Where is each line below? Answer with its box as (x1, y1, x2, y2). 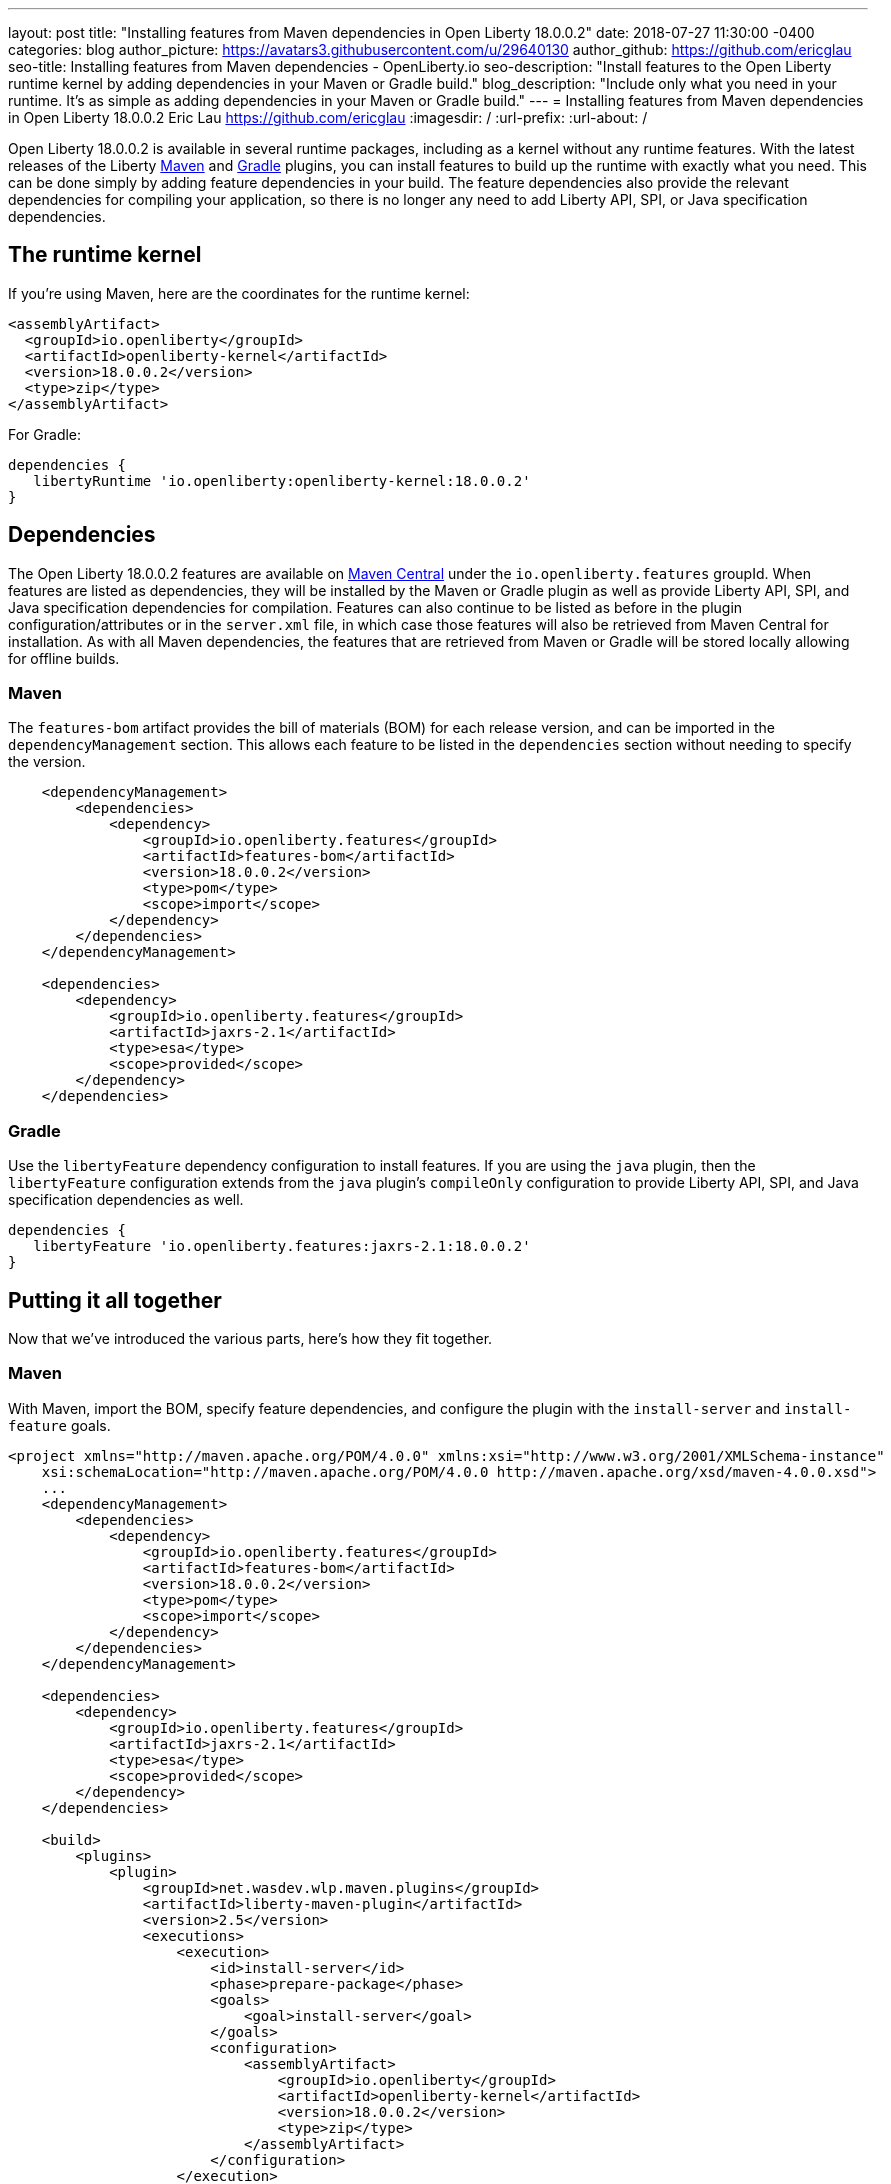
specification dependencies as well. (8, 1191, 244, 1209)
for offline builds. (8, 649, 120, 667)
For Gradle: (8, 425, 82, 443)
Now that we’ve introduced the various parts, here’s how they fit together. (8, 1330, 493, 1348)
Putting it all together (8, 1287, 222, 1313)
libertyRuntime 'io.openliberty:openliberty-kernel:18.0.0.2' (33, 472, 531, 489)
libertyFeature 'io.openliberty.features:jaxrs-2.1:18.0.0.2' (33, 1238, 531, 1255)
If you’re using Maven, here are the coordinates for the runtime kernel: (8, 284, 470, 302)
